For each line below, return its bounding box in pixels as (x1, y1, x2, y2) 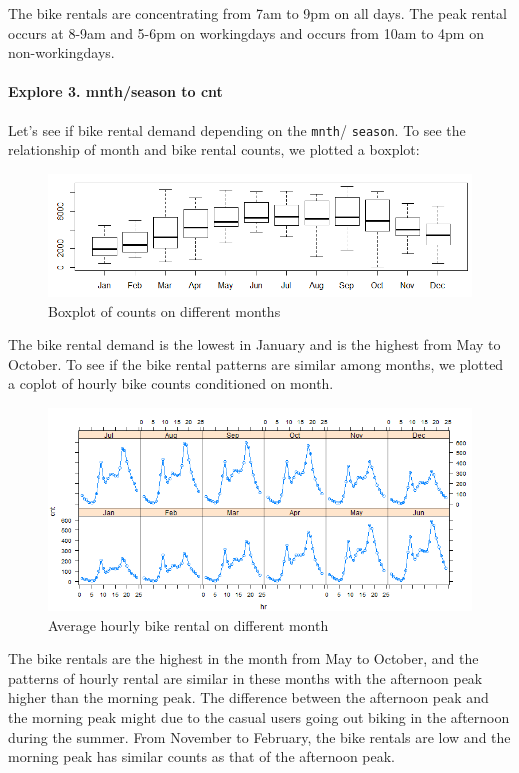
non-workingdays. (8, 42, 115, 63)
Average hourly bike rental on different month (48, 614, 329, 635)
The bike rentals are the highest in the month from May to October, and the (8, 648, 479, 669)
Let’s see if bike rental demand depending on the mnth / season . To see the (8, 119, 466, 140)
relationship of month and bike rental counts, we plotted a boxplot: (8, 139, 420, 160)
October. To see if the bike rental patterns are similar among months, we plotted (8, 353, 504, 374)
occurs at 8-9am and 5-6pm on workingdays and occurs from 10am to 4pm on (8, 22, 484, 43)
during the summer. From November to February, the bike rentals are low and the (8, 726, 511, 747)
